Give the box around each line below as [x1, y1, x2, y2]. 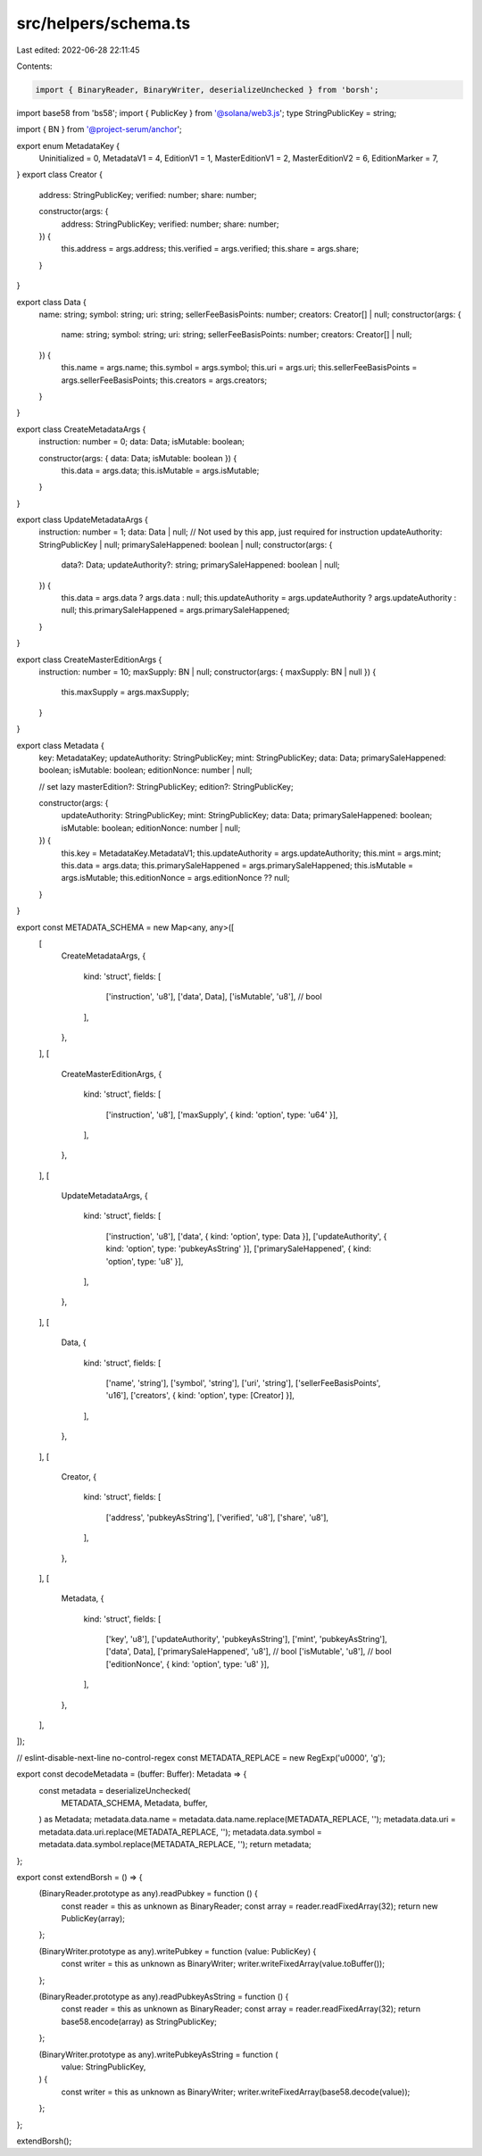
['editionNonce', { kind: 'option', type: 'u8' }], [105, 1658, 270, 1669]
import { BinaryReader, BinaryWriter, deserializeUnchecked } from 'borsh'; [35, 85, 379, 95]
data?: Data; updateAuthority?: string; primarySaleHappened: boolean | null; [61, 560, 340, 570]
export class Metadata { [16, 740, 104, 750]
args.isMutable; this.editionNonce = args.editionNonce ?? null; [61, 873, 290, 883]
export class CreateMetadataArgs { [16, 424, 146, 435]
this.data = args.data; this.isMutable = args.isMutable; [61, 465, 260, 476]
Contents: [16, 61, 53, 71]
